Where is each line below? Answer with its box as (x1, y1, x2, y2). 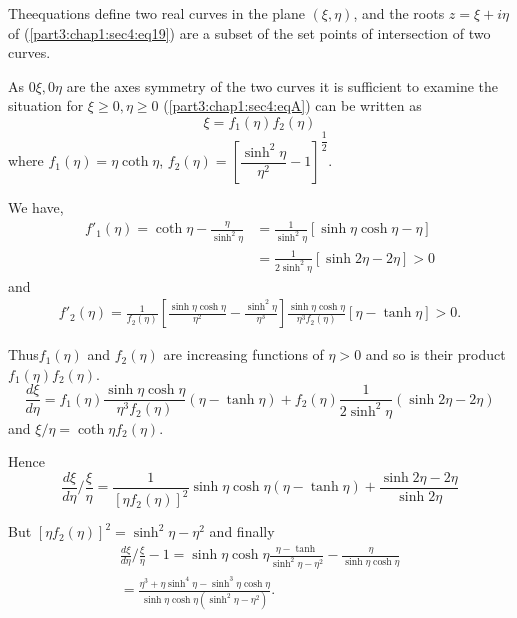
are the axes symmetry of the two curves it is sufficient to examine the (66, 75, 498, 96)
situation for (8, 95, 84, 116)
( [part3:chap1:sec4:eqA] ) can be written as (163, 95, 422, 116)
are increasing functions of (163, 344, 324, 365)
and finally (209, 521, 275, 542)
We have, (8, 197, 64, 218)
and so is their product (365, 344, 506, 365)
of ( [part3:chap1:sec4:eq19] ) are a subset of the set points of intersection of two (8, 22, 491, 43)
